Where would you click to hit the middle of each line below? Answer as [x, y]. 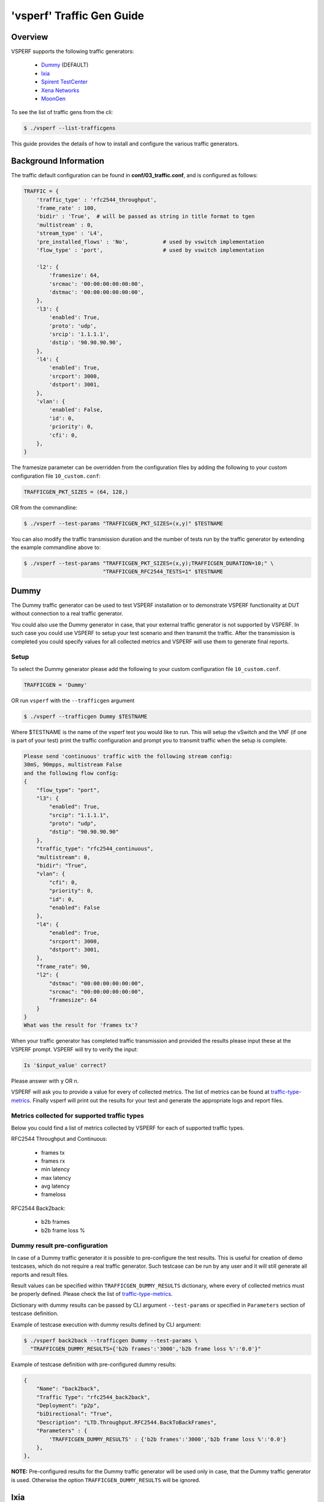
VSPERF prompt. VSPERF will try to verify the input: [74, 1049]
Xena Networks [60, 90]
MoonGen [53, 99]
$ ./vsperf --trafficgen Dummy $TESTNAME [85, 716]
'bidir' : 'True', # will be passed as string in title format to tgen [145, 217]
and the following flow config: [71, 773]
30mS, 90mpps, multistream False [73, 765]
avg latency [55, 1186]
